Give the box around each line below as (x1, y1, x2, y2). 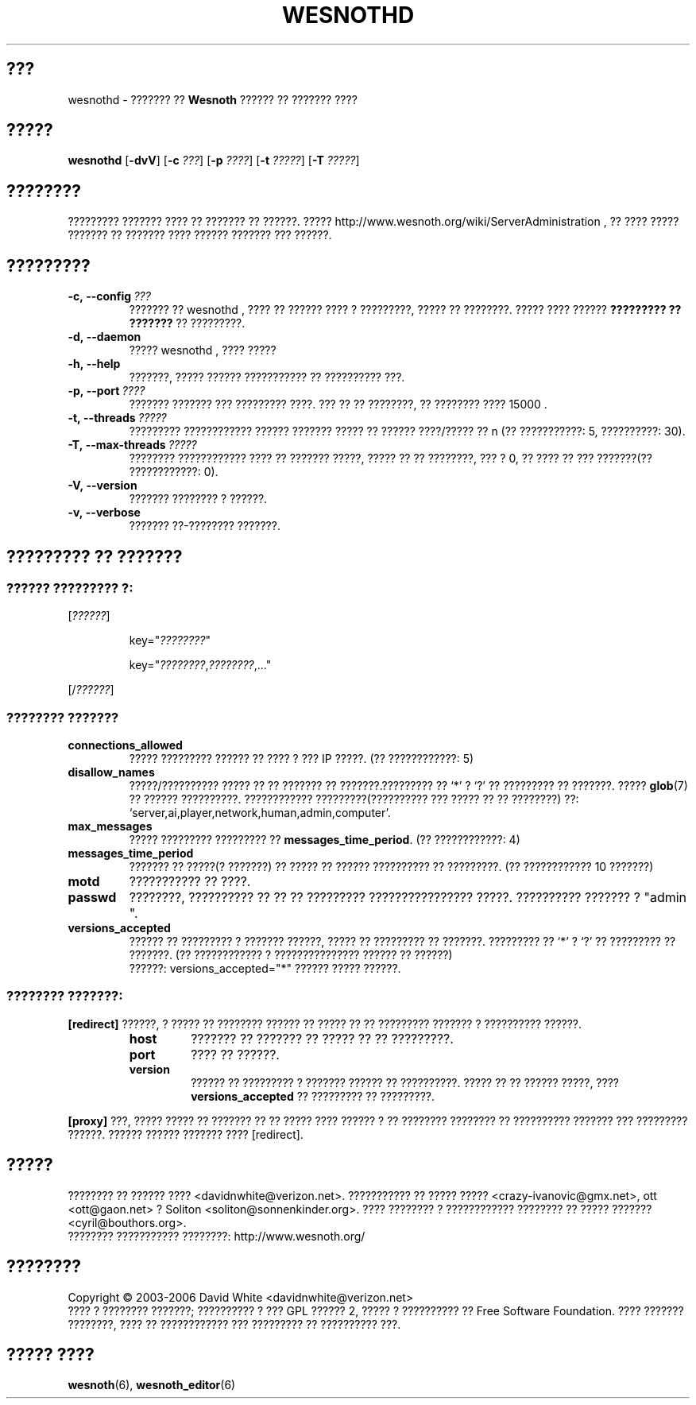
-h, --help (68, 357, 121, 371)
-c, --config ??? (68, 289, 151, 304)
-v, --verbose (68, 505, 141, 520)
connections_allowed (68, 738, 183, 753)
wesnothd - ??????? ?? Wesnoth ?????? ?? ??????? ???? (68, 92, 358, 106)
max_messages (68, 819, 153, 834)
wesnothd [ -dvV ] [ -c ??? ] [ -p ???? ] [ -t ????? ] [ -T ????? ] (68, 153, 360, 168)
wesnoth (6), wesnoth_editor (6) (68, 1378, 236, 1392)
